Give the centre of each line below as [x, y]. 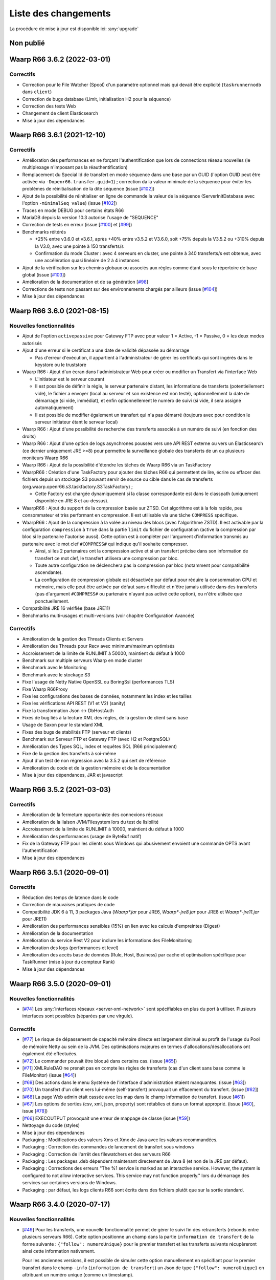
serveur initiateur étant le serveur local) [76, 422]
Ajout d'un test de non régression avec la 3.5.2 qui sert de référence [94, 761]
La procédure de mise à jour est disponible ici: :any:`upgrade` [74, 29]
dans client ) [37, 92]
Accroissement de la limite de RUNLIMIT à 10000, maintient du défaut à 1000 [103, 829]
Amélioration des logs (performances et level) [70, 948]
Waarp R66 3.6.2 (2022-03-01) [60, 60]
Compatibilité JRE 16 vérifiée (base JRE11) [66, 608]
